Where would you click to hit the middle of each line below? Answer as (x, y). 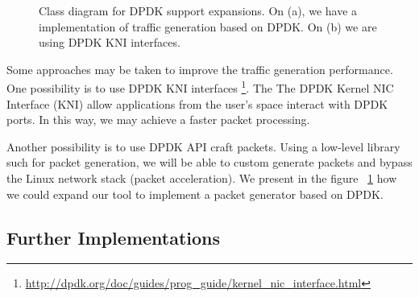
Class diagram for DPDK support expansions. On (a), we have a (198, 10)
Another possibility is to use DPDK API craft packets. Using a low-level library (203, 146)
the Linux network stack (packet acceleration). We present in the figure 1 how (202, 178)
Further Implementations (114, 237)
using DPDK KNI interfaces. (110, 42)
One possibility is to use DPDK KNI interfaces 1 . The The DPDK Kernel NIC (200, 87)
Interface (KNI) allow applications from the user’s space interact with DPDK (197, 103)
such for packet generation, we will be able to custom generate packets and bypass (209, 162)
